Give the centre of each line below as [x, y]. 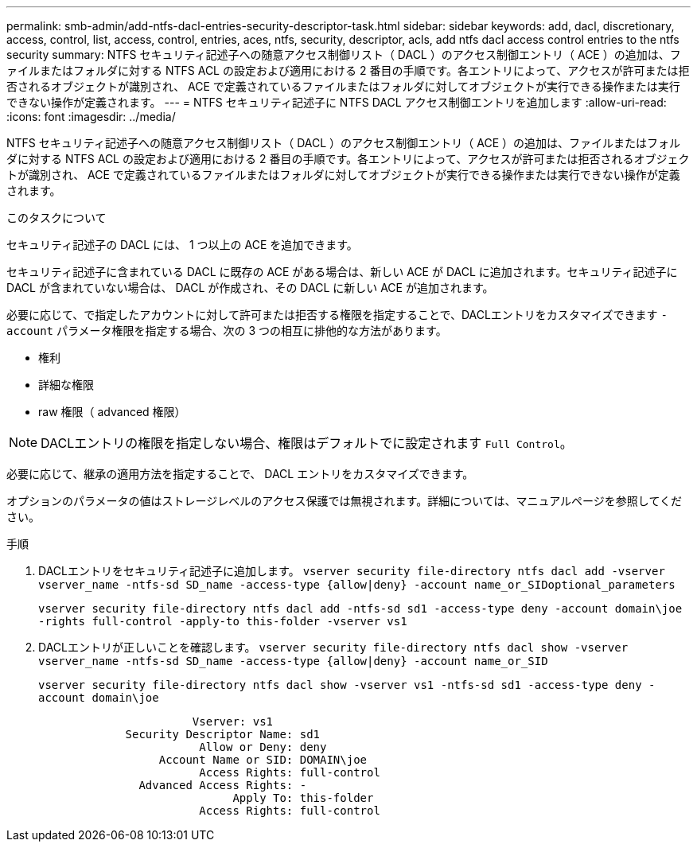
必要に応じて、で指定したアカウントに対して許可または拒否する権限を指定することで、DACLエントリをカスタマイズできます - [337, 315]
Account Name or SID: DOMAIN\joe [263, 760]
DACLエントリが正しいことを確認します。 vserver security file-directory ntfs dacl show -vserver [333, 647]
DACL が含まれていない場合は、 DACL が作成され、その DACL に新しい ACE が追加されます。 [250, 288]
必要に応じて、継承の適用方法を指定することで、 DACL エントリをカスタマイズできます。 [240, 474]
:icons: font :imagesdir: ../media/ [91, 117]
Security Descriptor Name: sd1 [223, 734]
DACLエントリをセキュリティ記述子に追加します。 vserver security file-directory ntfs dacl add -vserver [352, 571]
